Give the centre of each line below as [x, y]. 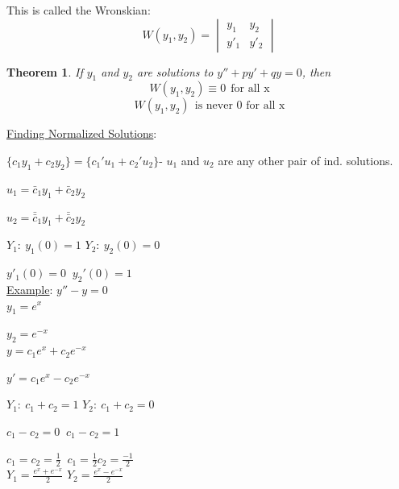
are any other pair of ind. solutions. [305, 160]
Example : [30, 289]
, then [316, 71]
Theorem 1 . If [45, 71]
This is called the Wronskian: [79, 10]
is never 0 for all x [240, 106]
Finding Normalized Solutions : [82, 133]
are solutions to [175, 71]
